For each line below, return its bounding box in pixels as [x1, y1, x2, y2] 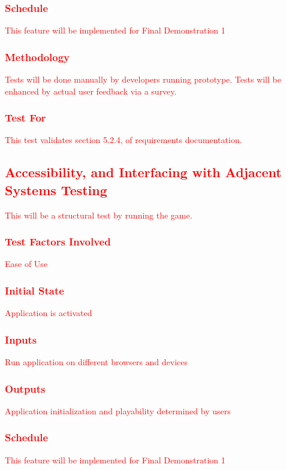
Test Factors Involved [5, 234, 111, 249]
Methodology [5, 49, 70, 64]
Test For [5, 110, 46, 125]
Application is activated [5, 307, 92, 319]
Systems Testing [5, 180, 107, 199]
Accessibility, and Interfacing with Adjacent [5, 163, 282, 181]
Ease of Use [5, 257, 48, 270]
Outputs [5, 381, 46, 396]
